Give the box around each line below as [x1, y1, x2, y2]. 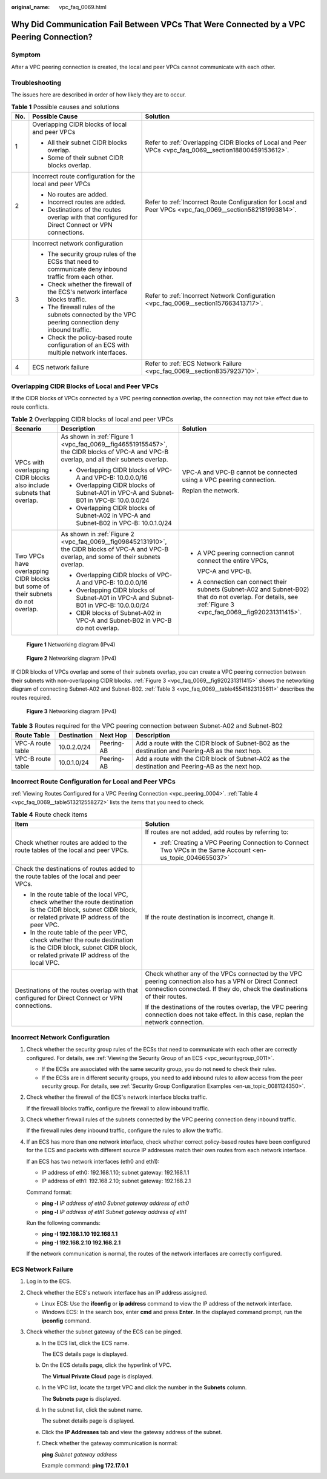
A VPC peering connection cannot [197, 549, 295, 557]
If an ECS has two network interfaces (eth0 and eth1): [26, 1158, 160, 1165]
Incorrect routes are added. [47, 198, 126, 206]
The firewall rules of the [47, 303, 115, 311]
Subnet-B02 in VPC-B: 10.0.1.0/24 [76, 518, 172, 527]
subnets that [15, 488, 51, 497]
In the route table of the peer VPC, [30, 928, 128, 936]
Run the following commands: [26, 1219, 101, 1226]
